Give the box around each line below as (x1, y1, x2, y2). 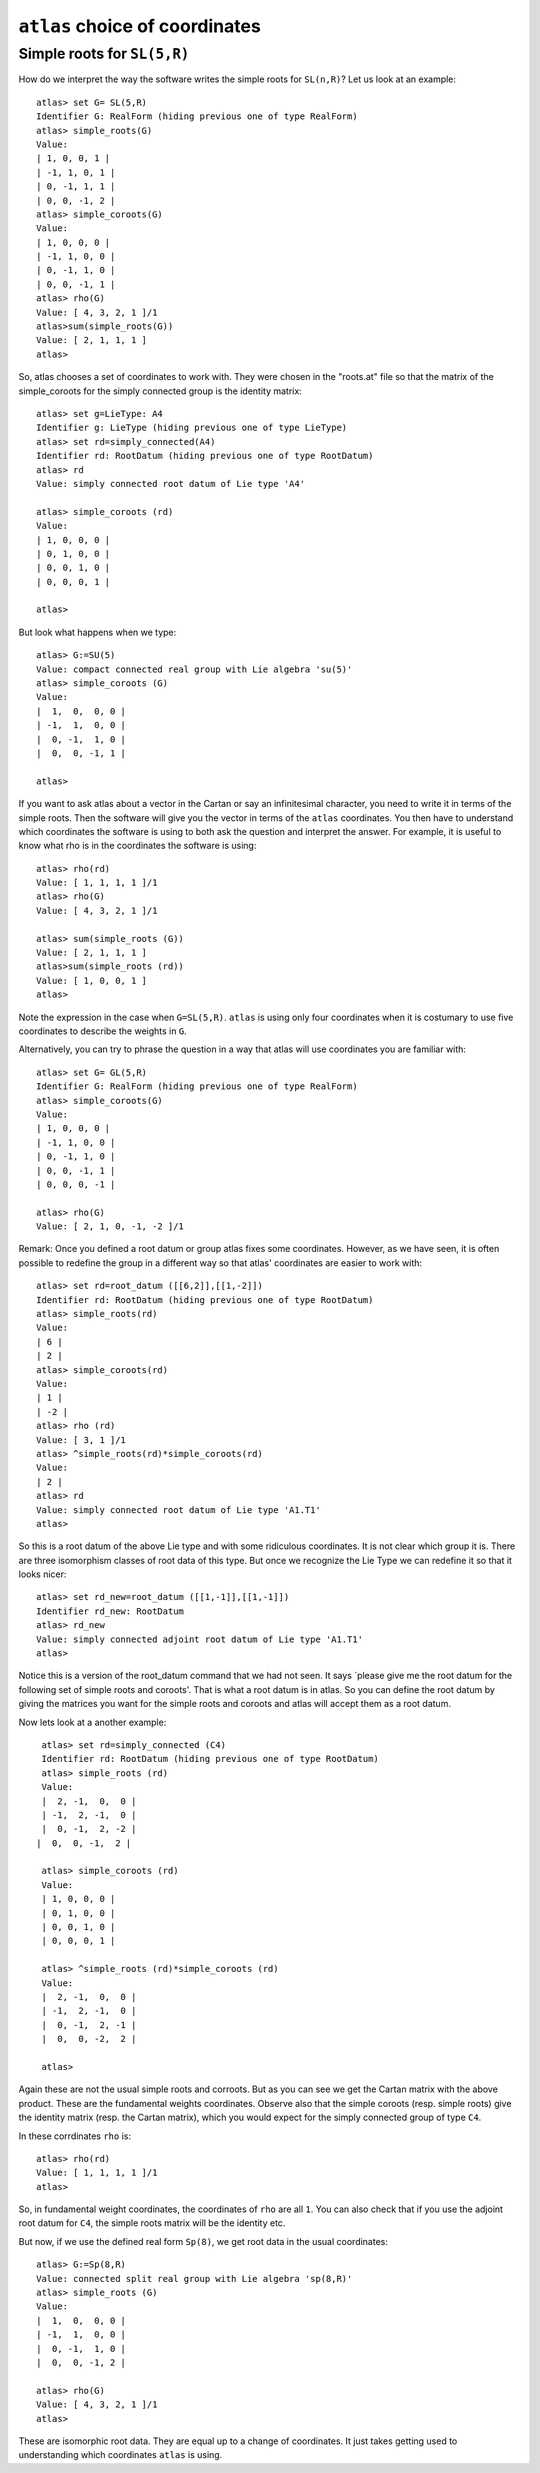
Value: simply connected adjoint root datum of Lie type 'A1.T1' (36, 1633, 364, 1645)
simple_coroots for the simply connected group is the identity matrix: (18, 385, 302, 397)
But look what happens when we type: (18, 626, 177, 638)
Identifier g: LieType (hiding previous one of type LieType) (36, 422, 348, 434)
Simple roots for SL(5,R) (18, 45, 190, 63)
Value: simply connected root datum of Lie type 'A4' (36, 478, 305, 489)
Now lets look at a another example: (18, 1716, 167, 1728)
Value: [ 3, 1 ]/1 (36, 1434, 127, 1445)
